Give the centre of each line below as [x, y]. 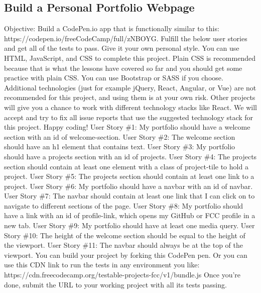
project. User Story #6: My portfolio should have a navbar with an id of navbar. [128, 186]
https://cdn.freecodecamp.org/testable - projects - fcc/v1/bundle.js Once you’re [122, 275]
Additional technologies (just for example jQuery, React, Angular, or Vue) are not [130, 87]
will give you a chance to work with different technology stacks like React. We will [130, 107]
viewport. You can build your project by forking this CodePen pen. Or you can [126, 255]
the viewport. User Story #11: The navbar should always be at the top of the [123, 245]
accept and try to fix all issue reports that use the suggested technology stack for [129, 117]
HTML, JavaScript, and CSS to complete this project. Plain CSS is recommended [130, 58]
